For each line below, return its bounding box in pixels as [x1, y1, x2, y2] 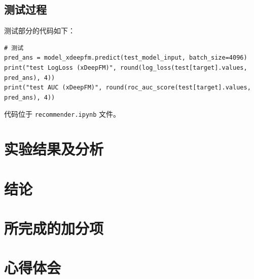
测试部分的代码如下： [4, 25, 75, 36]
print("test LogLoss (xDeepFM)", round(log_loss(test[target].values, [4, 64, 247, 71]
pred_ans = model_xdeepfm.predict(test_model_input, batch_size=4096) [4, 54, 247, 62]
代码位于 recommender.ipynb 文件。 [4, 109, 121, 119]
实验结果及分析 [4, 138, 104, 159]
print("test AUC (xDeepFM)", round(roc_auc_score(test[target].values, [4, 84, 251, 91]
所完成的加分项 [4, 217, 104, 238]
